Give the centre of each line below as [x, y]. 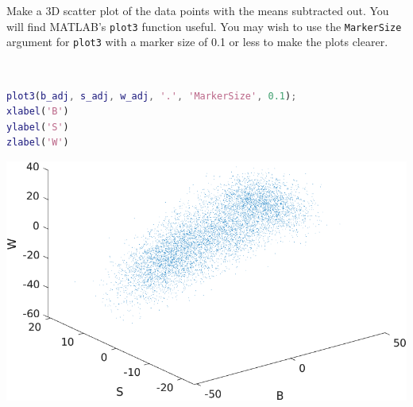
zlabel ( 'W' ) [38, 143]
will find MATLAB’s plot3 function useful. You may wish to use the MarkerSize [204, 26]
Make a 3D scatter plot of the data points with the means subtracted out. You [198, 10]
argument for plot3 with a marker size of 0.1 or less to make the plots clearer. [197, 42]
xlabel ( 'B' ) [38, 112]
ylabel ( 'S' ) [38, 127]
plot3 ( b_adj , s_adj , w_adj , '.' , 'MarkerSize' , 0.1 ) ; [152, 96]
